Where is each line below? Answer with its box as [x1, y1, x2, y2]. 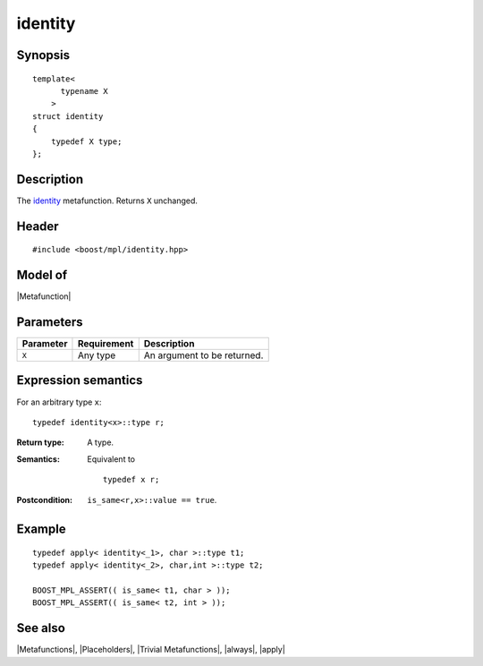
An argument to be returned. [143, 349, 264, 362]
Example [16, 522, 66, 537]
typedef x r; [103, 474, 160, 485]
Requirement [77, 337, 134, 350]
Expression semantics [16, 372, 143, 388]
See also [16, 620, 66, 636]
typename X [60, 86, 108, 96]
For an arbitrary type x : [16, 397, 102, 407]
